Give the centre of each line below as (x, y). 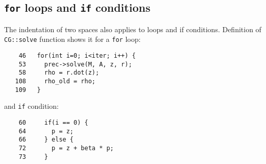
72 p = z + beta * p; (66, 148)
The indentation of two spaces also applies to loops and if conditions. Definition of (133, 29)
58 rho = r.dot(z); (59, 73)
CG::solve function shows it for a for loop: (72, 39)
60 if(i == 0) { (53, 122)
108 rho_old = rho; (55, 81)
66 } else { (46, 140)
